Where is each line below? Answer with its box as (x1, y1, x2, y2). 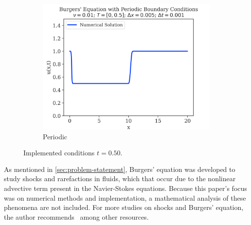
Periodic (43, 131, 68, 141)
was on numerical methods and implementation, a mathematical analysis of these (4, 192, 246, 203)
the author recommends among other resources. (4, 211, 149, 222)
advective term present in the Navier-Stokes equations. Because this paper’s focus (4, 183, 247, 193)
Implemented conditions (23, 148, 95, 158)
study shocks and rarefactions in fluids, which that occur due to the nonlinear (4, 173, 236, 184)
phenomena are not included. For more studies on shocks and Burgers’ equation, (4, 202, 244, 212)
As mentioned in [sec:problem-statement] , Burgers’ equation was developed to (4, 164, 235, 174)
